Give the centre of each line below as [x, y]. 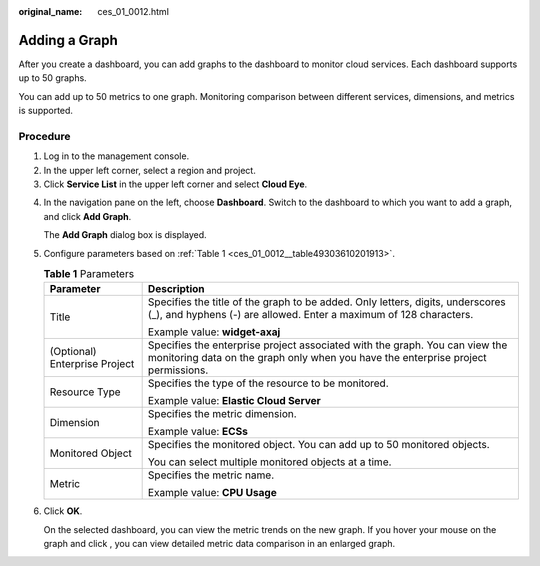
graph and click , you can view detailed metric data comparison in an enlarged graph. [219, 544]
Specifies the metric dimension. [222, 414]
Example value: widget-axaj [214, 332]
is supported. [46, 111]
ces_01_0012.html [133, 11]
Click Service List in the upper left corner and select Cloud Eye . [175, 184]
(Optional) [73, 352]
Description [176, 289]
